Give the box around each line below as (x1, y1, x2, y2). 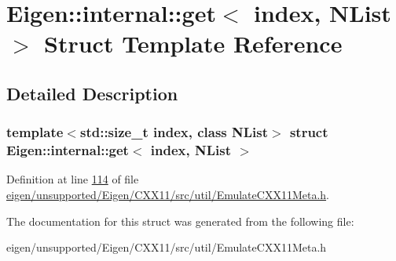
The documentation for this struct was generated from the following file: (6, 212, 354, 229)
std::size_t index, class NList (79, 122, 269, 142)
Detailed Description (6, 81, 178, 105)
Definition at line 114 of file (6, 171, 139, 187)
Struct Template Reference (44, 27, 343, 60)
